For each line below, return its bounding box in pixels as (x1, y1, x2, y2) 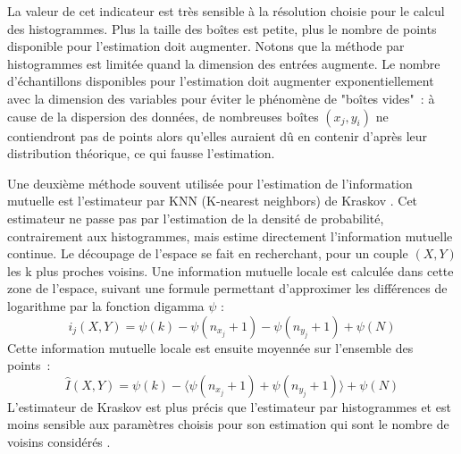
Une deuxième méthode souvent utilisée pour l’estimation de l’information (7, 173, 413, 192)
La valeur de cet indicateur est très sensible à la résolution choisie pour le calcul (7, 2, 445, 20)
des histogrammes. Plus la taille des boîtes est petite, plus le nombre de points (7, 19, 437, 38)
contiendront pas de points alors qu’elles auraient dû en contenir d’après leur (7, 126, 428, 145)
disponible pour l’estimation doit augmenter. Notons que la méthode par (7, 37, 405, 55)
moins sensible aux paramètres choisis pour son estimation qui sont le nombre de (7, 415, 449, 433)
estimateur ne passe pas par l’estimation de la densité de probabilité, (7, 208, 384, 227)
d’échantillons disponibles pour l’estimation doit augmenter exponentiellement (7, 71, 434, 90)
